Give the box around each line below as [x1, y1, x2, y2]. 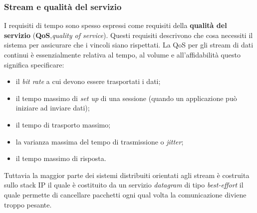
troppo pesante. [4, 199, 52, 209]
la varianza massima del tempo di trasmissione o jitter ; [15, 136, 184, 146]
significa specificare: [4, 59, 64, 69]
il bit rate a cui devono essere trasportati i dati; [15, 76, 161, 86]
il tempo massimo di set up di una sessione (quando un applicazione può [15, 92, 237, 103]
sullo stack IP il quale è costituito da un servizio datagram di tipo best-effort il [4, 179, 244, 190]
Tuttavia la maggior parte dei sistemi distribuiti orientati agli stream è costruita [4, 169, 250, 180]
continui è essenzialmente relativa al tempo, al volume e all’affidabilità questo [4, 49, 241, 59]
